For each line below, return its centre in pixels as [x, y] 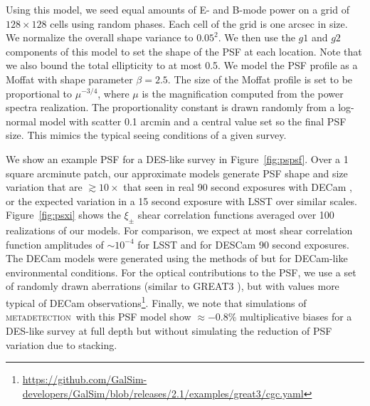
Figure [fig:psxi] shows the [63, 215]
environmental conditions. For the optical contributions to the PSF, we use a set [181, 272]
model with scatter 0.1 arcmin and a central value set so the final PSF [193, 121]
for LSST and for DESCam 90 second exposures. [243, 244]
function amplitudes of [55, 244]
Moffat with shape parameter [69, 79]
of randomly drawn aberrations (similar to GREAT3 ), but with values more [173, 286]
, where [113, 93]
